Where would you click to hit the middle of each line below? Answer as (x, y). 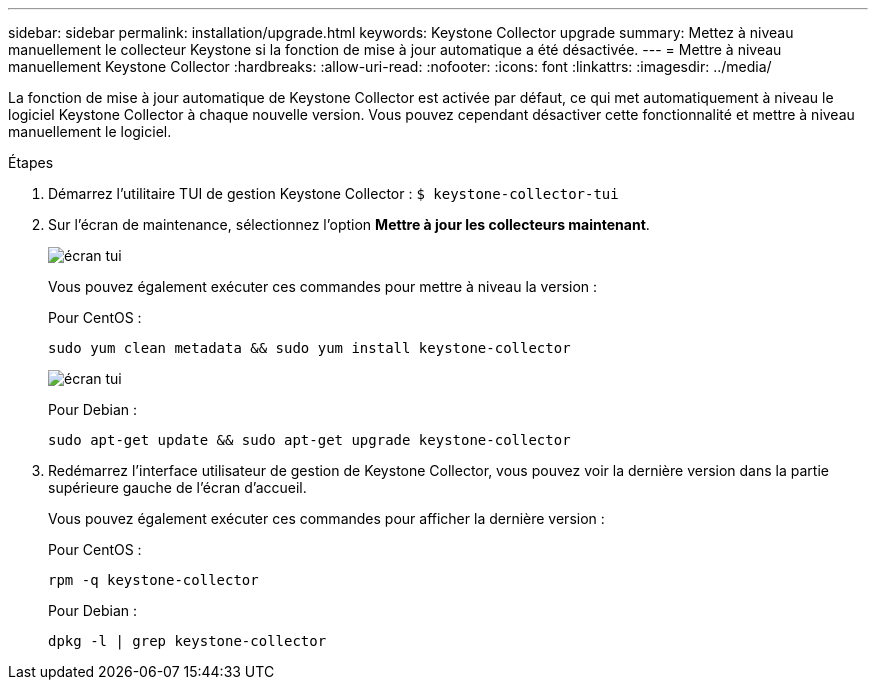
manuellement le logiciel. (90, 131)
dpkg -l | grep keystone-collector (187, 641)
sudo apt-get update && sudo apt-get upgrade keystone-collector (309, 440)
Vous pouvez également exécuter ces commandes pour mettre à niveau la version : (323, 286)
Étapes (31, 162)
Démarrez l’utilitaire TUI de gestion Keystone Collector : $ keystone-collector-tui (333, 193)
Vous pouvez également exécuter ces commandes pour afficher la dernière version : (326, 518)
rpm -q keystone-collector (153, 580)
